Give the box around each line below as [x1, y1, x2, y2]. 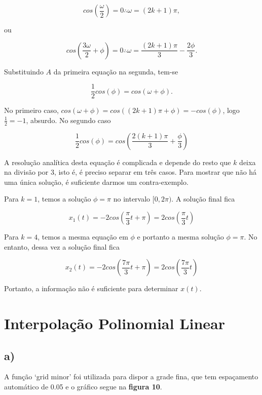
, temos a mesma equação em [38, 231, 128, 242]
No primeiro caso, [4, 105, 59, 115]
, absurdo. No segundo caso [26, 114, 111, 125]
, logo [222, 105, 240, 115]
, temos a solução [38, 193, 91, 204]
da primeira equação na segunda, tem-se [53, 66, 178, 76]
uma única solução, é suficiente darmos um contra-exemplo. [4, 176, 189, 187]
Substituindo [4, 66, 44, 76]
